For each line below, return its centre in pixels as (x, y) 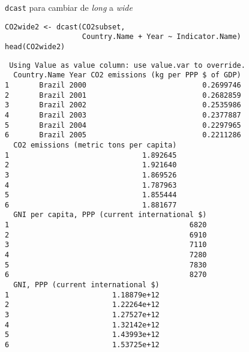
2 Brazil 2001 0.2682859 (123, 95)
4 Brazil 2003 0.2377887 (123, 115)
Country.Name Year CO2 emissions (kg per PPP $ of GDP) (127, 75)
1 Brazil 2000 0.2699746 (123, 85)
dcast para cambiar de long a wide (69, 7)
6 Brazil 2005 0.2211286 (123, 135)
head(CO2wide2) (35, 46)
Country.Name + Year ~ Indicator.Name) (161, 37)
